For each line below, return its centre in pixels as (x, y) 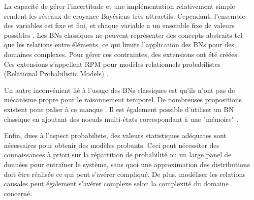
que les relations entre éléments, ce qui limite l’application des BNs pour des (119, 44)
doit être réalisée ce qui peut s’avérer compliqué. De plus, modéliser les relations (125, 174)
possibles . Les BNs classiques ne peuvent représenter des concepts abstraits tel (123, 35)
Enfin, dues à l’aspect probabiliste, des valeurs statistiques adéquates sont (115, 135)
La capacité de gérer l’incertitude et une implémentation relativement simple (120, 6)
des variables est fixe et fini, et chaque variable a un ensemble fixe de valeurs (119, 25)
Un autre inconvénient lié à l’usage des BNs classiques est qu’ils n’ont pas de (120, 90)
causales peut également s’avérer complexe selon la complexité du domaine (116, 184)
